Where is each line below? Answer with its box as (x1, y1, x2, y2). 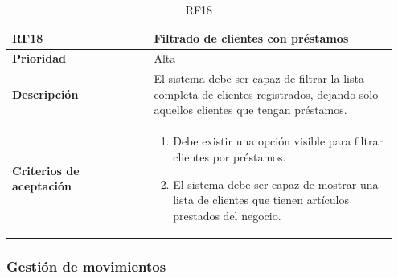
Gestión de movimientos (6, 256, 166, 276)
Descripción (12, 85, 79, 102)
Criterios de (12, 161, 80, 178)
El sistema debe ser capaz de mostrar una (173, 175, 379, 192)
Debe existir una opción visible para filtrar (173, 133, 383, 149)
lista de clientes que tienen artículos (173, 191, 349, 208)
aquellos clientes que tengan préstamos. (154, 101, 347, 118)
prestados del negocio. (173, 206, 281, 223)
